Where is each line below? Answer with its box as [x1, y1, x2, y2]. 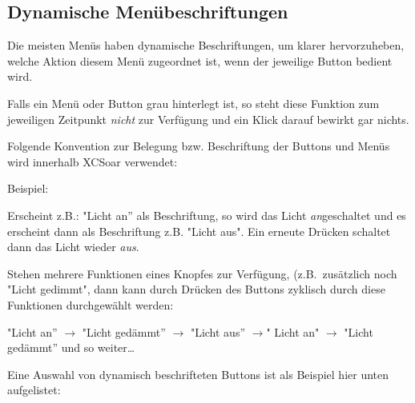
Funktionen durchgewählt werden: [7, 296, 174, 313]
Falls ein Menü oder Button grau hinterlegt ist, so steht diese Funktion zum [7, 94, 380, 111]
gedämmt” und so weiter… [7, 339, 135, 356]
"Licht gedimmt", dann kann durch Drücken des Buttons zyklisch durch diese [7, 281, 385, 297]
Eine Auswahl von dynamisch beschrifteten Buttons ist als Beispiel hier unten [7, 365, 389, 382]
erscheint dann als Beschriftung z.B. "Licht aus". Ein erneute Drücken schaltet [7, 222, 391, 239]
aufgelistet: [7, 381, 61, 398]
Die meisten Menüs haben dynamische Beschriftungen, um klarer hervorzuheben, [7, 37, 405, 54]
